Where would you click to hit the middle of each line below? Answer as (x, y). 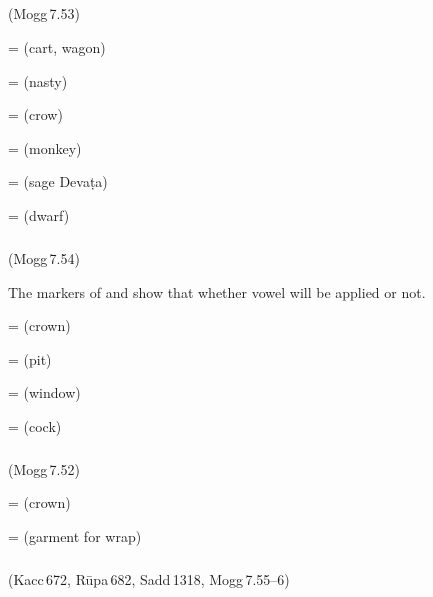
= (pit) (30, 358)
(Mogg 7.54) (44, 257)
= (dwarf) (39, 214)
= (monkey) (45, 147)
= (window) (44, 392)
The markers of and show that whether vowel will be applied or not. (217, 291)
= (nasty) (38, 80)
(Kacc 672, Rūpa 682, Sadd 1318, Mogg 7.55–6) (149, 579)
